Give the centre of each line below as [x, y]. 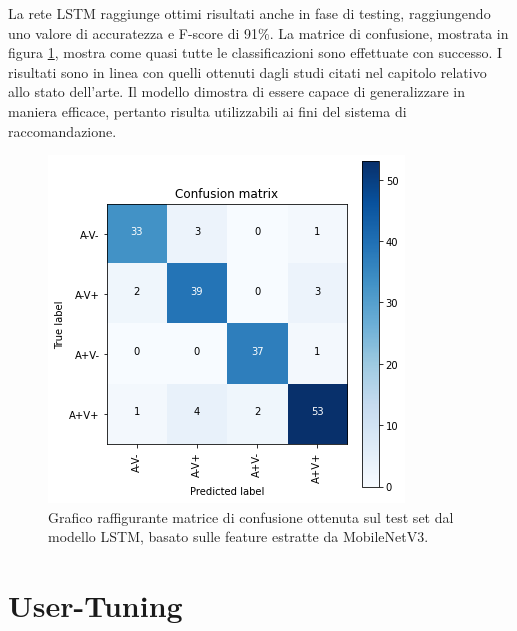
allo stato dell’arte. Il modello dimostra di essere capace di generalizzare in [237, 91]
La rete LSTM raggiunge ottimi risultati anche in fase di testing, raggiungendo [249, 13]
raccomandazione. [62, 130]
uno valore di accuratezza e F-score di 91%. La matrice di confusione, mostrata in [258, 32]
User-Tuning [95, 605]
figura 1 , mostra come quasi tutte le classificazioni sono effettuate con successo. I [255, 52]
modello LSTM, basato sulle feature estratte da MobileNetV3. [238, 536]
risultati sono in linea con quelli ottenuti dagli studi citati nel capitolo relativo [247, 71]
